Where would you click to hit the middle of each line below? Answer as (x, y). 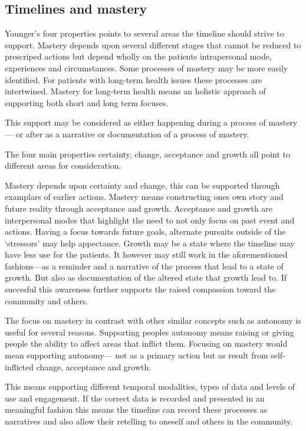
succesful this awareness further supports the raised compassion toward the (140, 289)
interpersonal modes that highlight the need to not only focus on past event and (150, 220)
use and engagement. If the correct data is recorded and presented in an (135, 398)
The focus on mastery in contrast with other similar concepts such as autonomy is (153, 320)
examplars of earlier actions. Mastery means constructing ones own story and (144, 197)
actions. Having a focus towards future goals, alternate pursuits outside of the (145, 231)
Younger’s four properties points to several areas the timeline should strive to (144, 33)
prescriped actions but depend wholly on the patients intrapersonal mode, (138, 56)
